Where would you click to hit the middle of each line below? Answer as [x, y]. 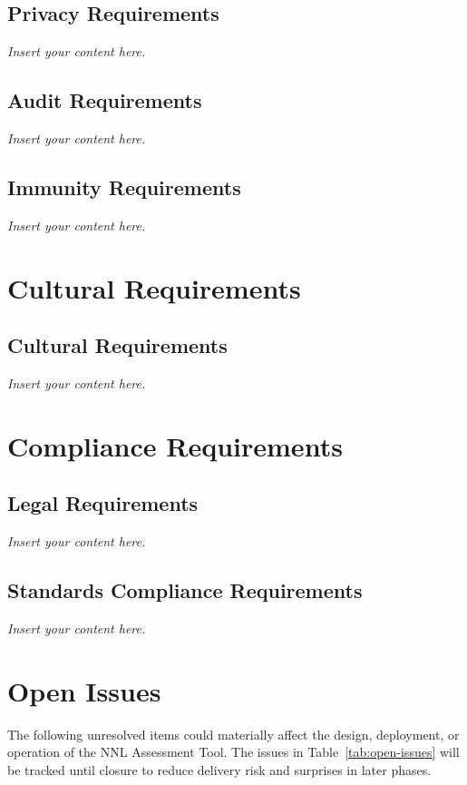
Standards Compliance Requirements [185, 590]
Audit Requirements [105, 100]
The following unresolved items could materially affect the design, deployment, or [233, 734]
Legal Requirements [103, 503]
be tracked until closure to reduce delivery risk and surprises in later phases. [219, 769]
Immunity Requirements [124, 186]
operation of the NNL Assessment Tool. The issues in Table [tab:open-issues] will [233, 752]
